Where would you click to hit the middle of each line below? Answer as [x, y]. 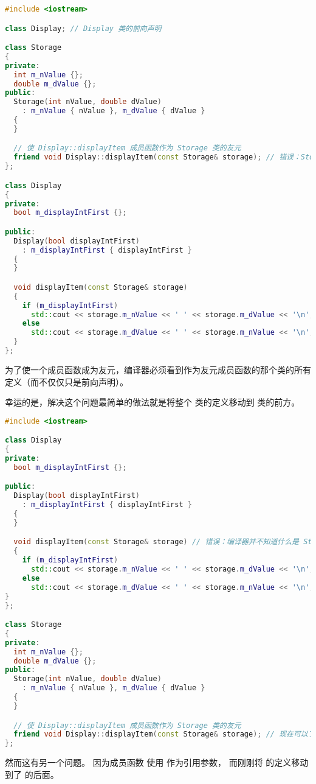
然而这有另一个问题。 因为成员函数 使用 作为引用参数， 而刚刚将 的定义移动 [157, 762]
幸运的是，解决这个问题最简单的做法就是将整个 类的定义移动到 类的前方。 [153, 402]
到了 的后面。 [32, 774]
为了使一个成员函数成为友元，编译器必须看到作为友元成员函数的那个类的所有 [158, 369]
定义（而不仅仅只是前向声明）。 [67, 381]
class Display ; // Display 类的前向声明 [83, 28]
